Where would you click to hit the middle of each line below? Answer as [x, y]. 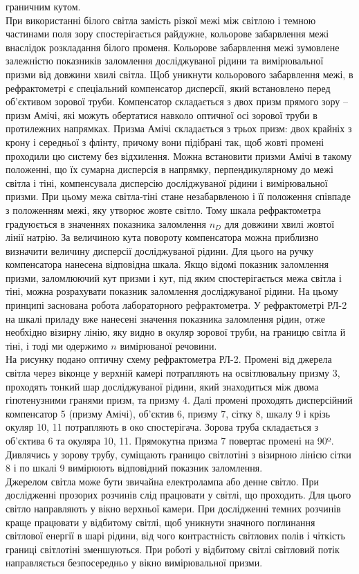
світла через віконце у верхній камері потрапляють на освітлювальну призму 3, [173, 373]
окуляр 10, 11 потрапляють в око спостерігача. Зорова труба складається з [162, 427]
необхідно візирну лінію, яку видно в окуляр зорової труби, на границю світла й [176, 332]
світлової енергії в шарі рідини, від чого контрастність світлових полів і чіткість [175, 536]
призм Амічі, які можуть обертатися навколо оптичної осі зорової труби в [162, 115]
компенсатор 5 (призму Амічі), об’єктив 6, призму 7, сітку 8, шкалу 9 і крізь [168, 413]
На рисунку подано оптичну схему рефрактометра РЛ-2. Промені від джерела [169, 359]
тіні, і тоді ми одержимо [57, 345]
